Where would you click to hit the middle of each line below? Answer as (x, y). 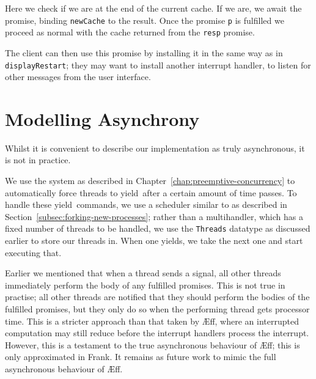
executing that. (33, 252)
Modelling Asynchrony (102, 118)
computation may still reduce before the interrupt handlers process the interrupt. (157, 333)
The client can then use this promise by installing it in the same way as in (144, 52)
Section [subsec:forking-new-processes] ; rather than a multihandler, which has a (154, 216)
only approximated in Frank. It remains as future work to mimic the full (141, 357)
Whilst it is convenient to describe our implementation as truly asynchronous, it (155, 148)
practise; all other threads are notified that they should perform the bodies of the (157, 297)
